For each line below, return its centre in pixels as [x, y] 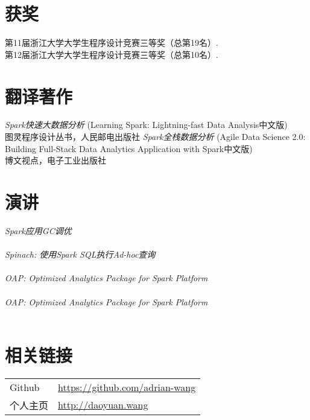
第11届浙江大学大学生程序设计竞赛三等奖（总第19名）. [112, 43]
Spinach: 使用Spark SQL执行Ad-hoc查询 [80, 254]
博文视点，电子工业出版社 [55, 160]
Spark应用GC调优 [38, 230]
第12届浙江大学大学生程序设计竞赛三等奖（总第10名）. [112, 54]
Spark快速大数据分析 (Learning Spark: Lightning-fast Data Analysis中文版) [146, 125]
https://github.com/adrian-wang [127, 387]
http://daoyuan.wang [103, 405]
